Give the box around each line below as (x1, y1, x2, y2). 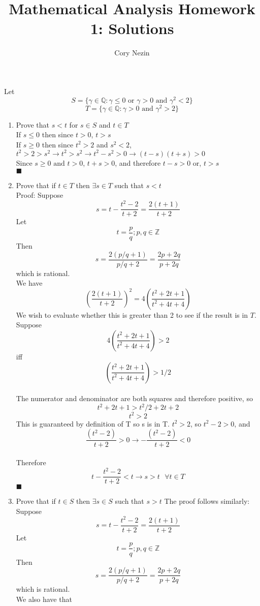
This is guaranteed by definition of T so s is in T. (16, 418, 170, 429)
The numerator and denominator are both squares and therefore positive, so (16, 393, 253, 404)
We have (16, 278, 43, 288)
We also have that (16, 593, 72, 604)
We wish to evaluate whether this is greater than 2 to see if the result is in (16, 309, 248, 320)
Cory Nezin (114, 47, 150, 58)
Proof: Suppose (16, 190, 63, 200)
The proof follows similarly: (164, 496, 250, 506)
